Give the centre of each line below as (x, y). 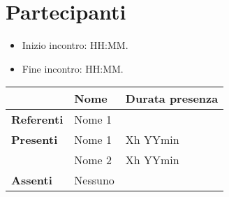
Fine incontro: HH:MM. (73, 68)
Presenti (35, 140)
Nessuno (94, 180)
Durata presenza (172, 98)
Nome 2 (93, 160)
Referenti (37, 119)
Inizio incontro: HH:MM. (75, 45)
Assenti (32, 180)
